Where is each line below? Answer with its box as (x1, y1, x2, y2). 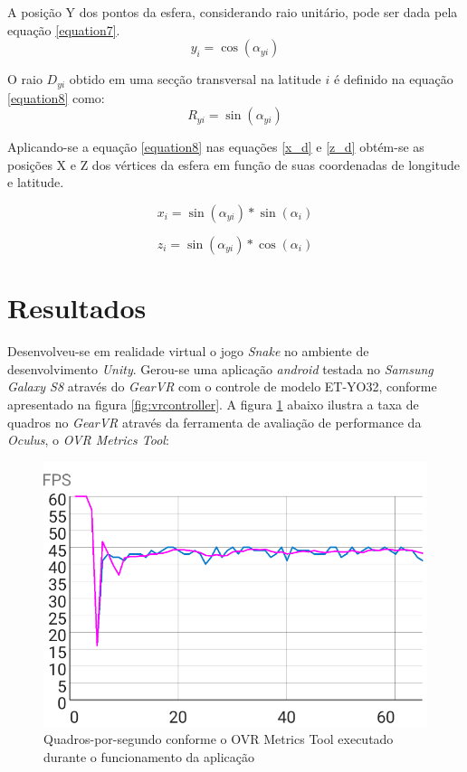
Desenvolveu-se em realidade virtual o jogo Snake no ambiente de (7, 342, 369, 361)
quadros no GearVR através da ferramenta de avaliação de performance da (7, 412, 422, 431)
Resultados (7, 289, 147, 326)
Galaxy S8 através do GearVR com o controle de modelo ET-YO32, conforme (7, 377, 437, 396)
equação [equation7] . (7, 20, 120, 39)
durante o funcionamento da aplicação (43, 747, 255, 766)
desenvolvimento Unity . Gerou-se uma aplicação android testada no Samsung (7, 359, 434, 378)
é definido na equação (333, 70, 453, 89)
